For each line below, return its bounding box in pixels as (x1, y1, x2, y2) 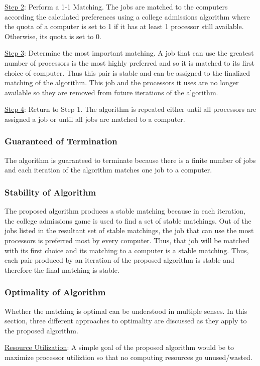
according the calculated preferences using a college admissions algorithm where (5, 11, 250, 22)
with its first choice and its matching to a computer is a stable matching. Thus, (5, 245, 249, 255)
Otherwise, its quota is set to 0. (5, 31, 101, 41)
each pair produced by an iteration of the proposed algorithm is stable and (5, 255, 234, 265)
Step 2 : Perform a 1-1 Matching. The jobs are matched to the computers (5, 2, 228, 12)
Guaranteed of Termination (5, 135, 117, 147)
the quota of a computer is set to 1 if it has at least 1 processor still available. (5, 21, 244, 32)
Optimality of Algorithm (5, 286, 106, 298)
